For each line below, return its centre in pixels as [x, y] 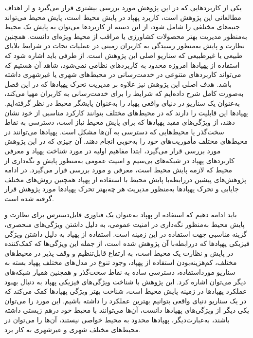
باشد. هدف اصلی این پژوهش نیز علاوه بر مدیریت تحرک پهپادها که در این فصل [118, 84]
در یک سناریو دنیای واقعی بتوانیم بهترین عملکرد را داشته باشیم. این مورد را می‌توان [126, 300]
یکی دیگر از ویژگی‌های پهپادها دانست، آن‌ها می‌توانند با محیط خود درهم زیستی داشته [127, 310]
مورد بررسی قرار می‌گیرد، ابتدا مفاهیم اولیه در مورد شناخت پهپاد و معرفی [113, 150]
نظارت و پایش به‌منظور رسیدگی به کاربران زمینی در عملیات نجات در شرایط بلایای [125, 46]
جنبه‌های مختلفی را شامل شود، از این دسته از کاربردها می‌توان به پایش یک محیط [122, 27]
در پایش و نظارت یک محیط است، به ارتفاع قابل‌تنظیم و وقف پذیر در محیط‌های [119, 253]
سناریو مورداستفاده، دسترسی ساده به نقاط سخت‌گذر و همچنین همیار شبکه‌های [120, 272]
